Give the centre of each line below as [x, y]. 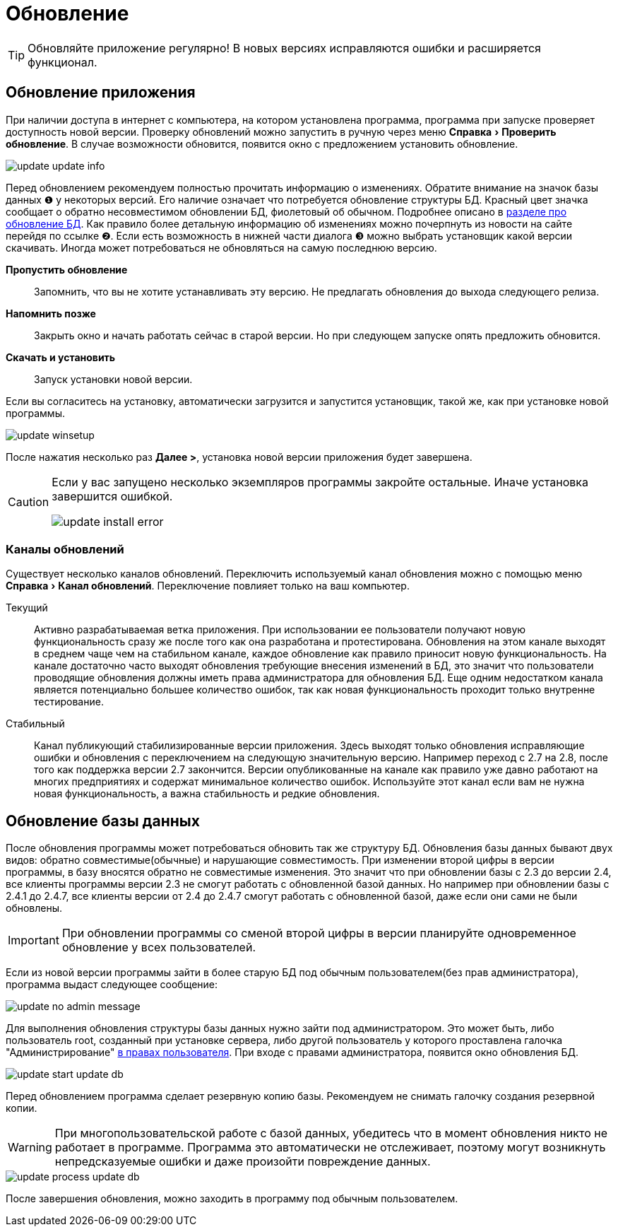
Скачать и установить [61, 357]
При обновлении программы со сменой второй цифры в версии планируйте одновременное [319, 933]
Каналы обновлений [65, 549]
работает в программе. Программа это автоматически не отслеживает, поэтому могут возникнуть [330, 1148]
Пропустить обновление [67, 269]
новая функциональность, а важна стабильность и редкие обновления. [207, 794]
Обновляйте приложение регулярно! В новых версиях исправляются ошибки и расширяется [284, 48]
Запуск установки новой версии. [113, 379]
